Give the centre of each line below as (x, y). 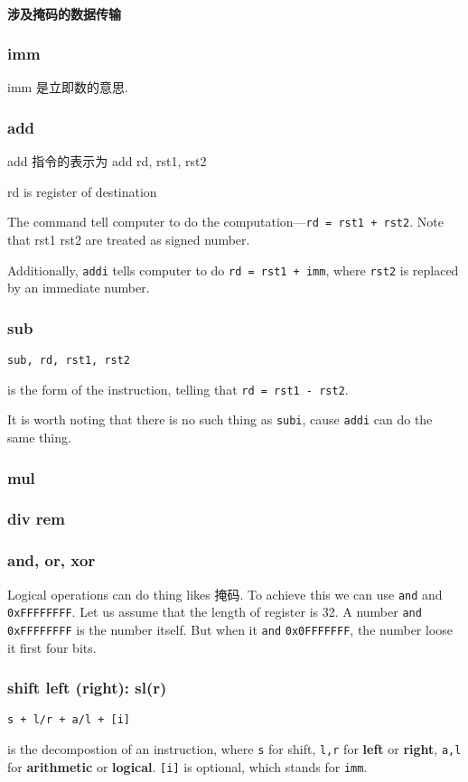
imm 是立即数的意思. (68, 87)
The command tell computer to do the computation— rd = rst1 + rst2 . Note (225, 222)
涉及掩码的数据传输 (64, 13)
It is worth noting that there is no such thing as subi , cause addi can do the (220, 419)
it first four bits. (52, 647)
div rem (36, 519)
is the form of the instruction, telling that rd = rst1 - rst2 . (178, 389)
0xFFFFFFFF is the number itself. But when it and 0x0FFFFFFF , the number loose (230, 629)
